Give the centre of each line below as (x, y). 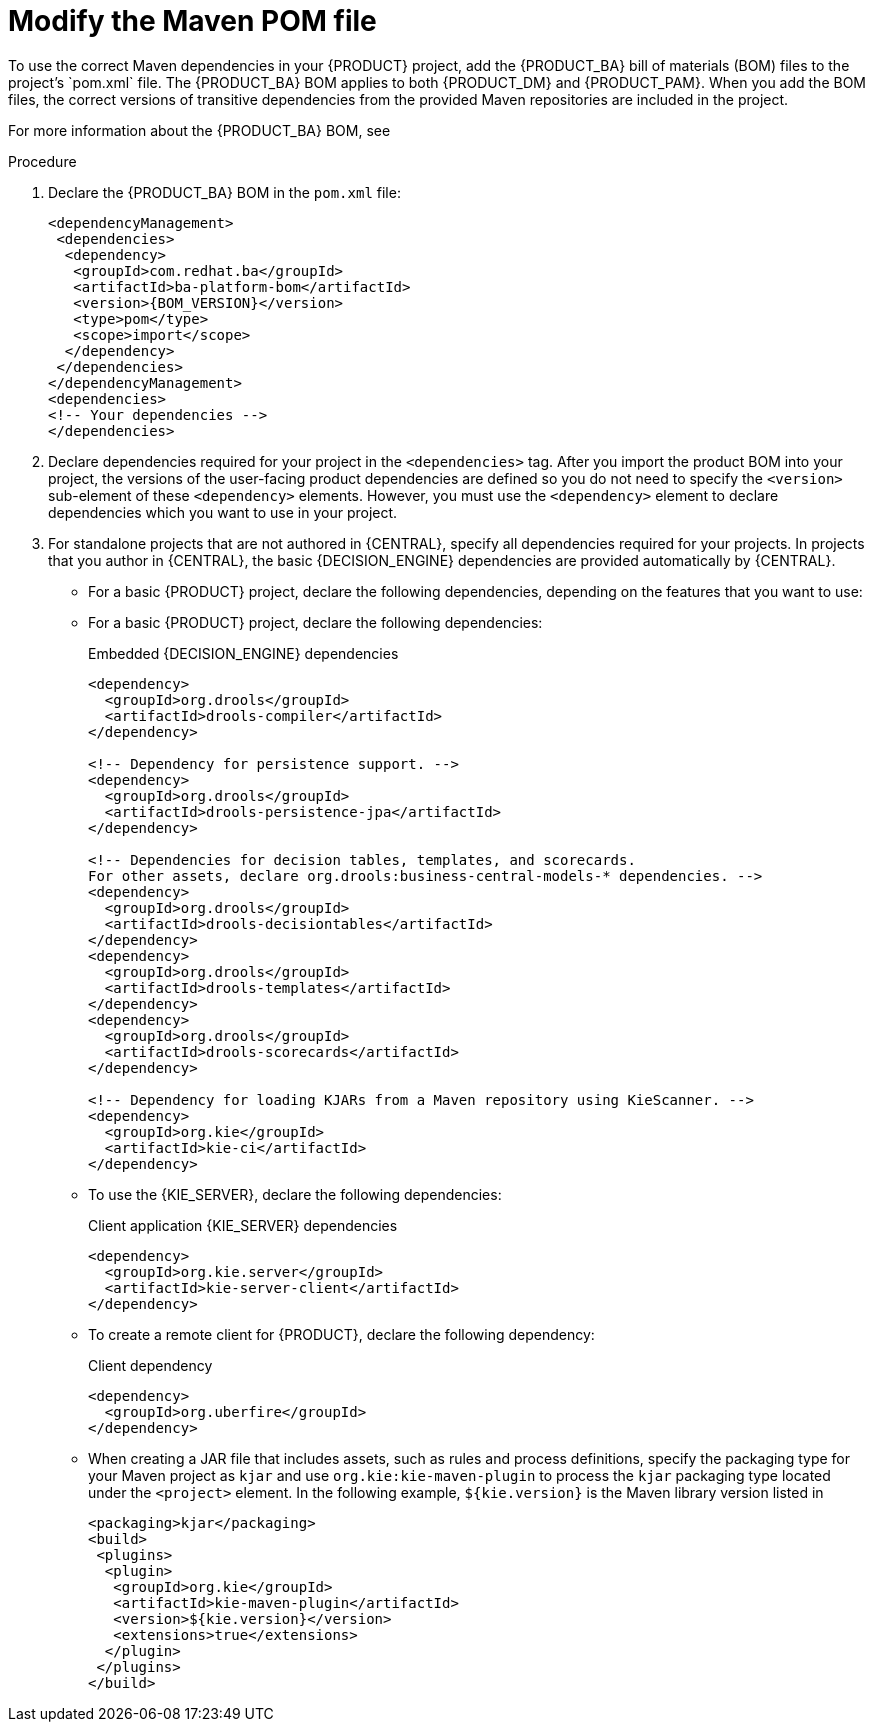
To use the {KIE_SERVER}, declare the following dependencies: (295, 1194)
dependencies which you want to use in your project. (223, 512)
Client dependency (150, 1365)
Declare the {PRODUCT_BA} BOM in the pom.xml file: (224, 192)
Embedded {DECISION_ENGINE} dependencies (243, 653)
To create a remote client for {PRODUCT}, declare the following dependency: (341, 1334)
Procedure (42, 161)
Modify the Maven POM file (192, 21)
